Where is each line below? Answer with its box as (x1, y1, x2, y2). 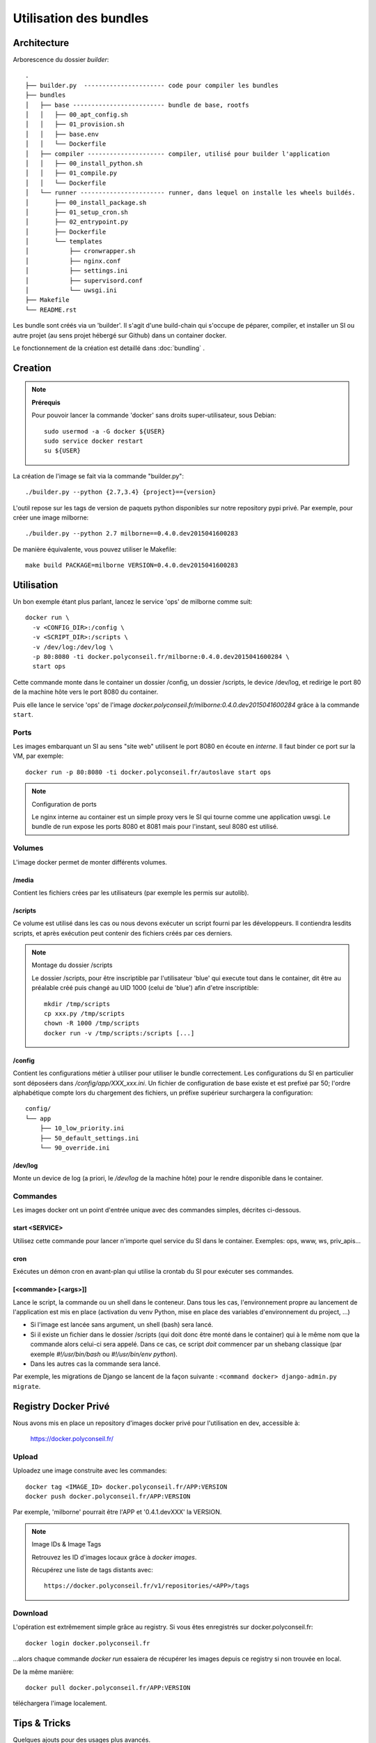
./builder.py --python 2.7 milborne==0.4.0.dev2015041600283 (25, 530, 238, 538)
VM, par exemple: (13, 752, 64, 760)
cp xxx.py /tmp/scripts (44, 1010, 125, 1018)
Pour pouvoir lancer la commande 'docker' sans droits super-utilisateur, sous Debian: (31, 411, 276, 420)
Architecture (13, 37, 70, 49)
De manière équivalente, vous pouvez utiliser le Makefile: (13, 545, 177, 554)
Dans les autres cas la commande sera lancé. (30, 1360, 161, 1368)
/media (13, 876, 34, 884)
